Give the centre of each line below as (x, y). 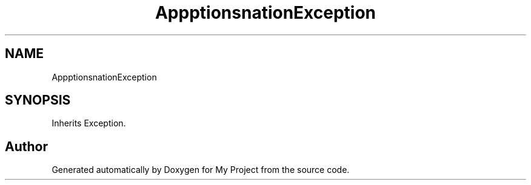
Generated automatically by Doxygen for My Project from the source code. (201, 170)
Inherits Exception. (89, 123)
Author (26, 146)
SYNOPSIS (38, 100)
